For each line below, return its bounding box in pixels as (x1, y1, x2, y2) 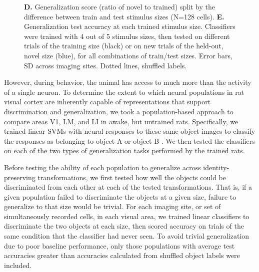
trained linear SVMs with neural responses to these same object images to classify (4, 126, 255, 136)
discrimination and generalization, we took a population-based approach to (4, 106, 233, 116)
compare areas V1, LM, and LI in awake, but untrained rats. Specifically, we (4, 116, 238, 126)
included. (4, 260, 32, 270)
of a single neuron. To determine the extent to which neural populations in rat (4, 86, 244, 97)
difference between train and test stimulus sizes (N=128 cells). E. (24, 11, 224, 21)
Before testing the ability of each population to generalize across (4, 162, 201, 172)
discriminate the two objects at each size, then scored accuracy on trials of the (4, 221, 244, 231)
